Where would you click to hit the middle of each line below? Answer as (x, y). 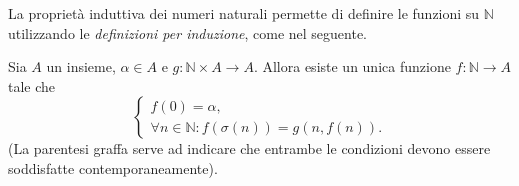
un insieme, (81, 66)
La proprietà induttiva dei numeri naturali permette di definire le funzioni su (244, 13)
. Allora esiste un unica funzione (352, 66)
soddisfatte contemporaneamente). (113, 167)
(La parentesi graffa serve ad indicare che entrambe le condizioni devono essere (249, 148)
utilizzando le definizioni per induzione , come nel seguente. (187, 32)
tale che (32, 85)
